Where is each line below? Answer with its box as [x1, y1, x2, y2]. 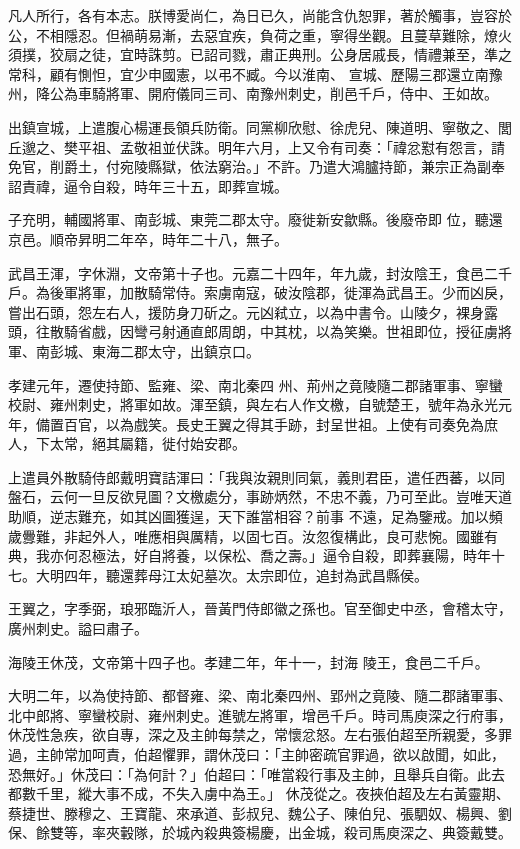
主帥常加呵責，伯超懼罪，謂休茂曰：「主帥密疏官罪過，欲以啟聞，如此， [35, 744, 505, 764]
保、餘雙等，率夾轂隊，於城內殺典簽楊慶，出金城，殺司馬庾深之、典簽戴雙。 [8, 822, 512, 843]
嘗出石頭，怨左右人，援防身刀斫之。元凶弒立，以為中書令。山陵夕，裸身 [8, 301, 484, 322]
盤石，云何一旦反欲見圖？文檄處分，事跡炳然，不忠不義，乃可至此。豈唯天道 [8, 486, 512, 507]
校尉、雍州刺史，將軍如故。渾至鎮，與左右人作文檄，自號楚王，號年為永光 [8, 394, 498, 415]
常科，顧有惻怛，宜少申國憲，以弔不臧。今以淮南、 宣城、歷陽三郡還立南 [8, 63, 489, 84]
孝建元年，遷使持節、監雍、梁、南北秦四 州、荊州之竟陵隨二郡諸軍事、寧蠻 [8, 374, 503, 395]
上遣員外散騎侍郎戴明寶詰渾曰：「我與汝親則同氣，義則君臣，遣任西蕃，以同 [8, 466, 505, 487]
